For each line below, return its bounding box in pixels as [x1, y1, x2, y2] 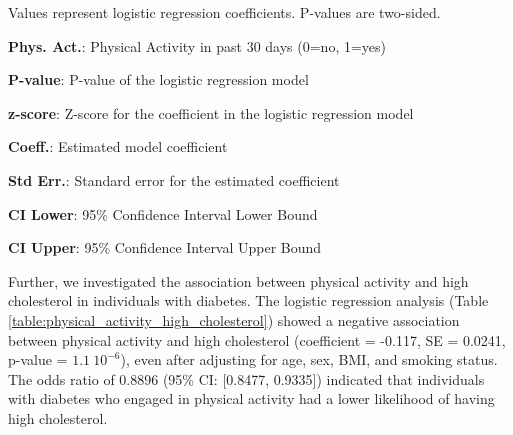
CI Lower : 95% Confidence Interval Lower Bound [8, 203, 318, 224]
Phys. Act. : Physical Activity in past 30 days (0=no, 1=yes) [8, 35, 387, 56]
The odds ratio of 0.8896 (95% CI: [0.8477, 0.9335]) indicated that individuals [8, 368, 485, 389]
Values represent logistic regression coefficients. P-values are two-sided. [8, 2, 441, 22]
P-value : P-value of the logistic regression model [8, 69, 309, 90]
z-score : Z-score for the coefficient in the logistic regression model [8, 102, 414, 123]
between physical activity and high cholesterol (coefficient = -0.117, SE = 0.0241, [8, 329, 506, 350]
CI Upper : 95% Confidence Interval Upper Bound [8, 237, 322, 258]
